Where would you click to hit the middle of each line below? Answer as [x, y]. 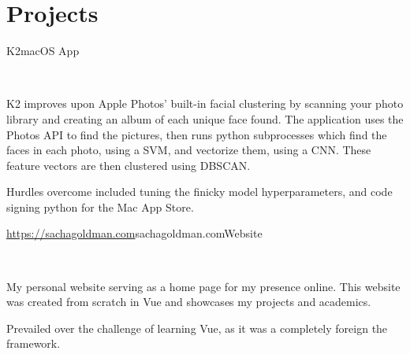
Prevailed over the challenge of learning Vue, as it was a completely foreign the [197, 328]
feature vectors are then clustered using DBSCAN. [129, 165]
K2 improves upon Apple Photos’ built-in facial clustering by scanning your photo [205, 103]
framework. [34, 343]
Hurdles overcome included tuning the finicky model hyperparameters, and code [199, 192]
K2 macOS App [43, 51]
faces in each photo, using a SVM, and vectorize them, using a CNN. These [189, 150]
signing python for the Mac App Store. [100, 206]
